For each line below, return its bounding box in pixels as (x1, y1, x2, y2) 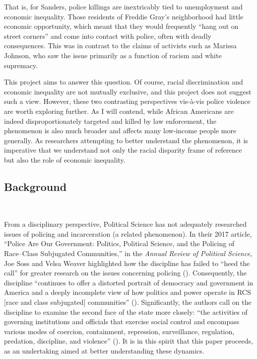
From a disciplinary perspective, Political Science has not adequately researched (4, 219, 247, 229)
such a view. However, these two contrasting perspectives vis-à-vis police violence (4, 96, 251, 106)
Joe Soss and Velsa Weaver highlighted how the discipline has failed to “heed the (4, 258, 250, 268)
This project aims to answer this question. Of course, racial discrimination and (4, 77, 243, 87)
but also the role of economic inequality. (4, 154, 126, 165)
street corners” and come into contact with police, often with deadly (4, 30, 211, 41)
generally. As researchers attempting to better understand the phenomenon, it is (4, 135, 248, 145)
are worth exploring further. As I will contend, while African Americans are (4, 105, 234, 116)
